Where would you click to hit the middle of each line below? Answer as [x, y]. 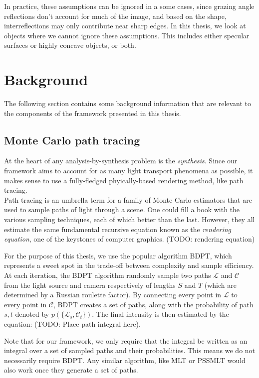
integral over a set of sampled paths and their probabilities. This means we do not [130, 350]
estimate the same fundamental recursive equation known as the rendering [118, 229]
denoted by [32, 314]
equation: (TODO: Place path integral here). [72, 323]
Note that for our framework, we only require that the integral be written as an [126, 340]
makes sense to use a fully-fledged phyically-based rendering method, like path [124, 180]
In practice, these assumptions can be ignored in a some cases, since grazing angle [129, 6]
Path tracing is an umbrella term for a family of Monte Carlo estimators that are [128, 199]
